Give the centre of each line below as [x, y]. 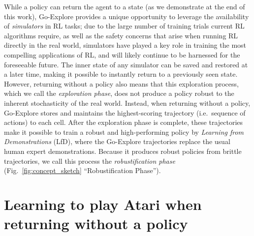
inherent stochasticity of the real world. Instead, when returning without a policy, [127, 103]
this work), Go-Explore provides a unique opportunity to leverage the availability [127, 16]
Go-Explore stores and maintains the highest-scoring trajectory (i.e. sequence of [125, 112]
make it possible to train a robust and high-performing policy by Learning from [124, 132]
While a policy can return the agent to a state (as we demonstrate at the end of [125, 6]
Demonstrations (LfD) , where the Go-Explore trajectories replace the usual [117, 141]
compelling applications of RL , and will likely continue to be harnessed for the [122, 54]
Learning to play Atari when [103, 204]
